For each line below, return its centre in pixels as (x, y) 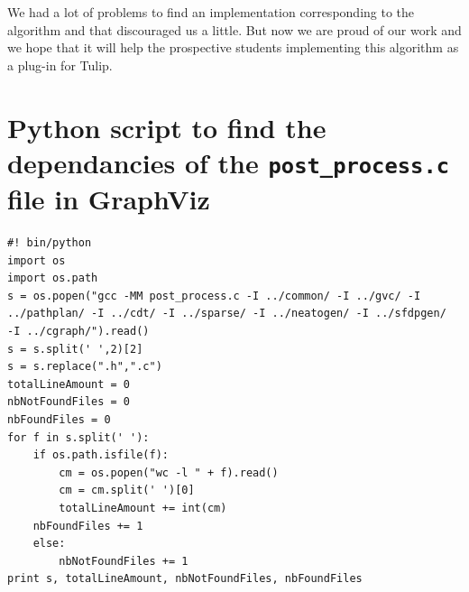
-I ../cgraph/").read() (78, 331)
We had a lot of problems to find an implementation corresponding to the (211, 12)
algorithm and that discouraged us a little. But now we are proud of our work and (234, 29)
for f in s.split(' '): (78, 437)
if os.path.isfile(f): (101, 455)
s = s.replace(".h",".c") (85, 367)
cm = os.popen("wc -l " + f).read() (169, 472)
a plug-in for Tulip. (60, 65)
